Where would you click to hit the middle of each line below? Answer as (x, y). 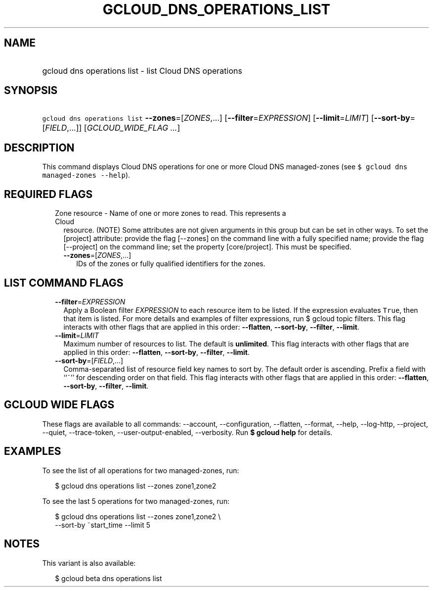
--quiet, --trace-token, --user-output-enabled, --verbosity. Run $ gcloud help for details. (187, 432)
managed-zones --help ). (86, 175)
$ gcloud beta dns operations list (108, 578)
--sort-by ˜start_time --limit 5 (103, 525)
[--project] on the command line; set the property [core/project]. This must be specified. (207, 247)
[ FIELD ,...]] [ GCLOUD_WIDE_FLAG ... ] (111, 128)
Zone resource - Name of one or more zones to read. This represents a (171, 213)
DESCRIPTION (39, 148)
